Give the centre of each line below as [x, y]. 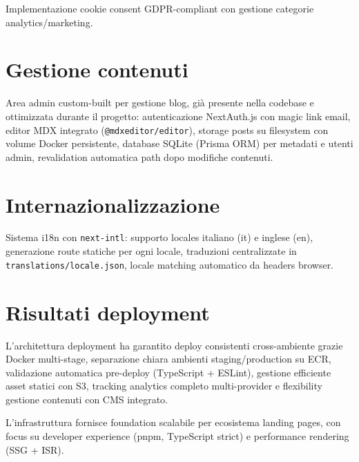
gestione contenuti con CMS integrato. [87, 399]
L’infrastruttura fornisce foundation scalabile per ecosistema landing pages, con [173, 422]
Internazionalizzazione [113, 204]
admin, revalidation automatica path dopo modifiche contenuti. [139, 156]
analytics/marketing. [49, 22]
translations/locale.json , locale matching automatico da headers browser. [170, 264]
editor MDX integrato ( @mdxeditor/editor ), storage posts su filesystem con [167, 129]
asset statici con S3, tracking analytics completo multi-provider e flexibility [164, 386]
